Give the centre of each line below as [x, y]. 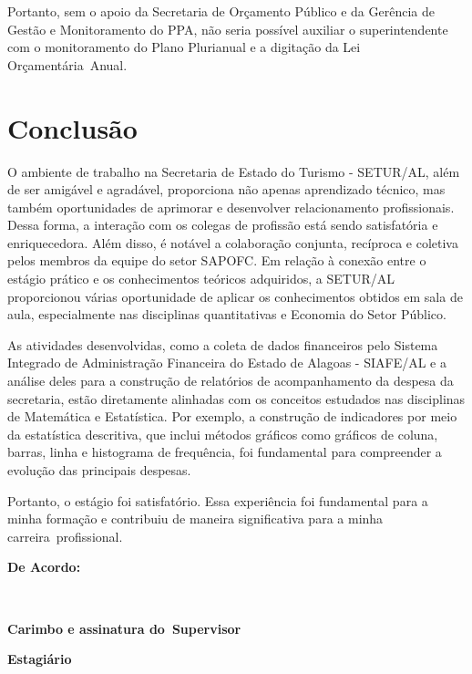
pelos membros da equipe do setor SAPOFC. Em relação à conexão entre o [217, 260]
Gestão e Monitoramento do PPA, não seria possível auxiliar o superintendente [228, 29]
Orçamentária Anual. [67, 64]
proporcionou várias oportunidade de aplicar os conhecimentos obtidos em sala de [235, 296]
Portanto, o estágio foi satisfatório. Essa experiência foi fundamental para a [218, 500]
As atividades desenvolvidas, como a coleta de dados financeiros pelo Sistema [223, 344]
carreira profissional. [65, 536]
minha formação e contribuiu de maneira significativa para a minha [195, 518]
